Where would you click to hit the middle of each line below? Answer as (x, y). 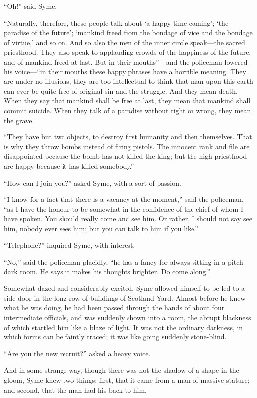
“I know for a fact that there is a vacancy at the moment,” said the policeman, (124, 199)
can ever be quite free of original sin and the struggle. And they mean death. (121, 91)
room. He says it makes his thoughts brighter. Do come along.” (115, 271)
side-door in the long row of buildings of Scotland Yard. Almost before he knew (125, 298)
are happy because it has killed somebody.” (69, 166)
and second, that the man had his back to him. (75, 389)
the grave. (19, 120)
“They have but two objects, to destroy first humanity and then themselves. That (128, 137)
